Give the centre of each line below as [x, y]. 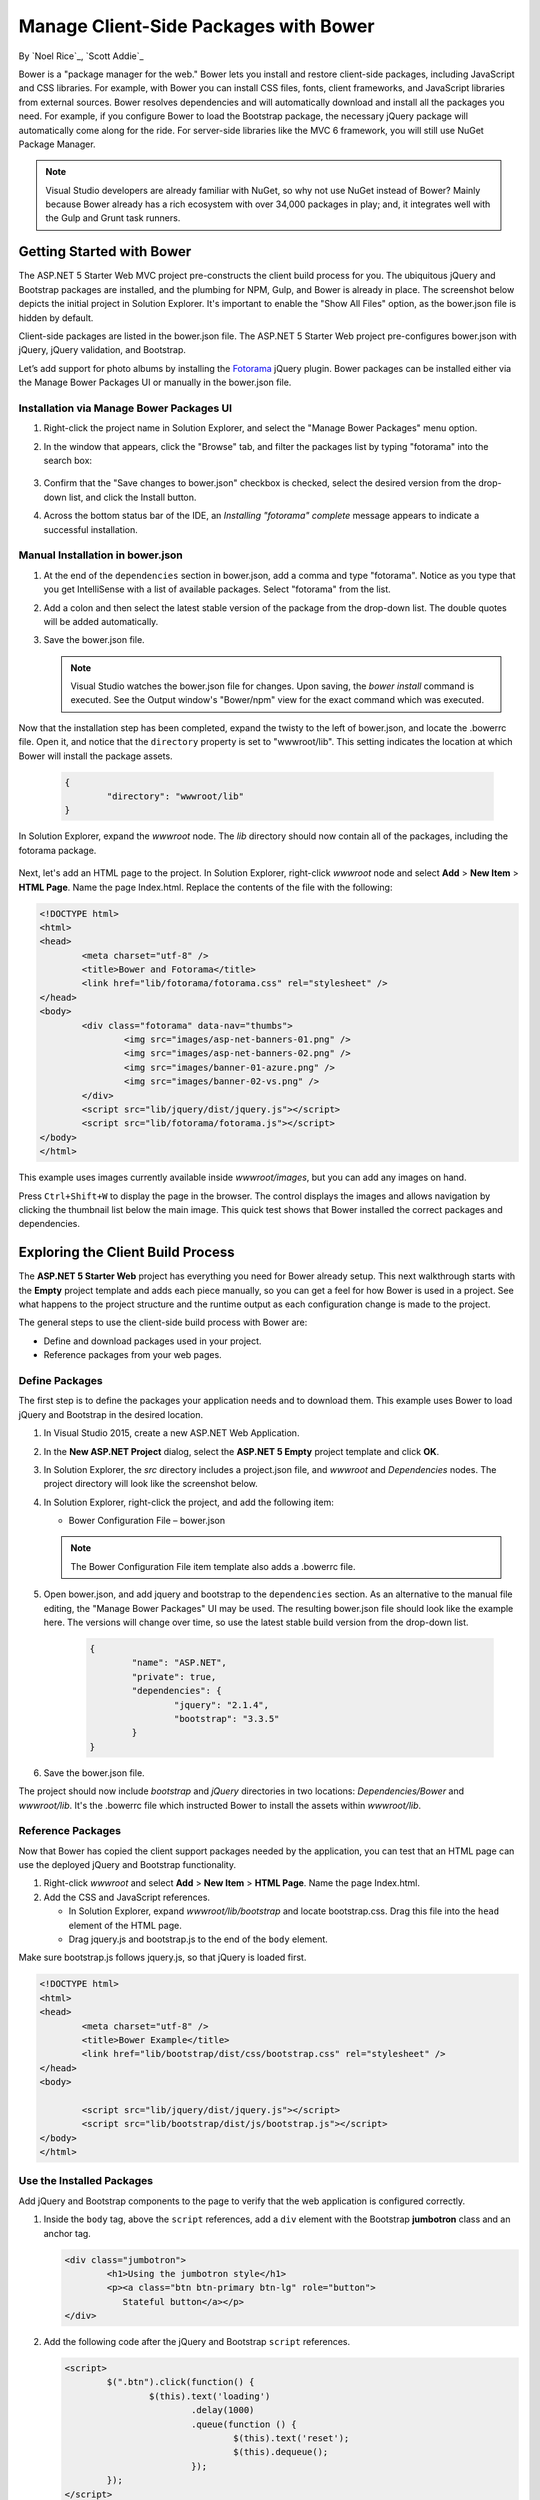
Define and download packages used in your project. [152, 1341]
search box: [68, 461]
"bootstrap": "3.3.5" [226, 1718]
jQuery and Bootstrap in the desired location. [111, 1414]
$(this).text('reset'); [291, 2438]
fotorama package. [57, 850]
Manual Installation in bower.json [101, 555]
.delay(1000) [222, 2410]
